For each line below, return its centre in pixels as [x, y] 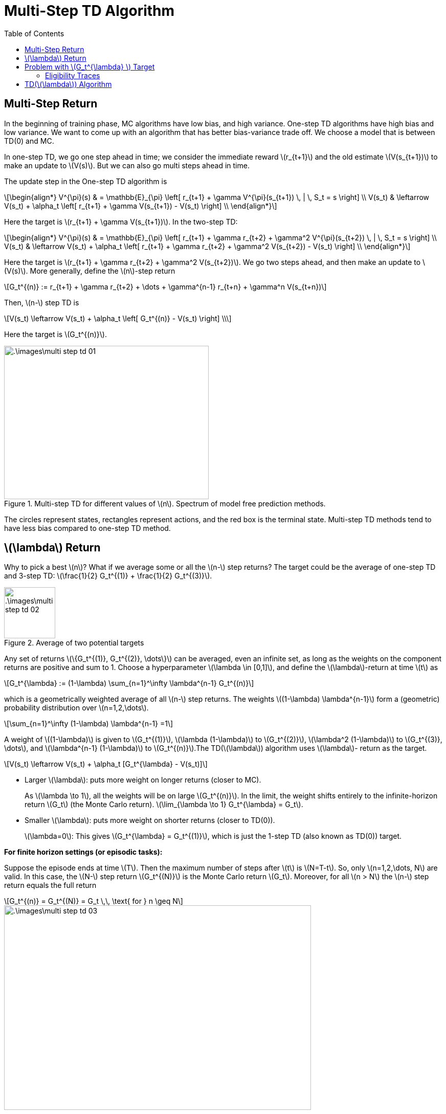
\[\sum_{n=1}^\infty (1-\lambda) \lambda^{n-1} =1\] [89, 724]
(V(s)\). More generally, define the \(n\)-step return [90, 271]
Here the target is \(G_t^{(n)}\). [55, 334]
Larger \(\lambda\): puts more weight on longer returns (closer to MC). [143, 780]
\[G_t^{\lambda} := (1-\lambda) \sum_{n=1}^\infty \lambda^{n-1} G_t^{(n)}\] [129, 683]
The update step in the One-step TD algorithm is [86, 181]
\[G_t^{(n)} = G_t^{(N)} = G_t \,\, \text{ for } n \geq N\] [94, 901]
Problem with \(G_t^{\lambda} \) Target [90, 66]
